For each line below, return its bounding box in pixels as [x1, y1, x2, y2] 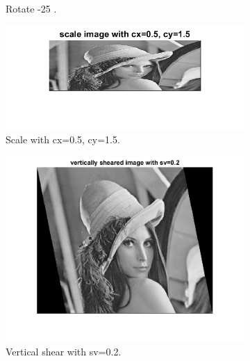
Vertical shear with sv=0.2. [6, 344, 122, 359]
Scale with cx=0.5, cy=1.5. [6, 132, 120, 147]
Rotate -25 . [6, 1, 57, 15]
